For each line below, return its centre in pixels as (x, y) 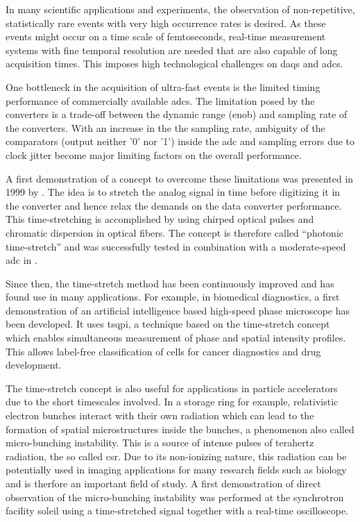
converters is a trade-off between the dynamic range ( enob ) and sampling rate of (177, 114)
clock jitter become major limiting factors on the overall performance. (154, 154)
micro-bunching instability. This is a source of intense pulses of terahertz (160, 443)
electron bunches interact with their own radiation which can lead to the (160, 415)
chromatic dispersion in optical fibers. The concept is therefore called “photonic (175, 232)
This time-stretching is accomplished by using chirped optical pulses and (160, 219)
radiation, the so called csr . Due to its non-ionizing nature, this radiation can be (176, 456)
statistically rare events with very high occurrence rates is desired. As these (166, 23)
